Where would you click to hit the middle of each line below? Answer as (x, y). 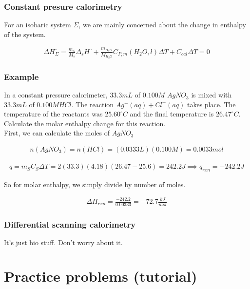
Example (21, 76)
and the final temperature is (172, 114)
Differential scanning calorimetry (70, 224)
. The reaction (93, 104)
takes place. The (211, 104)
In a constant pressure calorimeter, (56, 95)
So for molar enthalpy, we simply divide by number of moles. (95, 184)
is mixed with (212, 95)
